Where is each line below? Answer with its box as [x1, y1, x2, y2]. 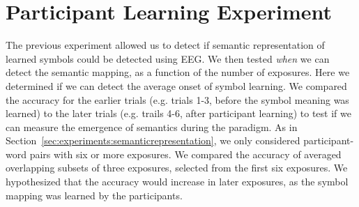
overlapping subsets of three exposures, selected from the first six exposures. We [6, 160, 348, 175]
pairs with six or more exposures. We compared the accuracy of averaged [29, 146, 342, 161]
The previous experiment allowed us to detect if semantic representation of [6, 38, 325, 52]
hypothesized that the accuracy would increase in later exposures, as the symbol [6, 174, 349, 189]
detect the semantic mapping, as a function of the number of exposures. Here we [6, 65, 350, 79]
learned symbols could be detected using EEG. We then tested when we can [6, 51, 330, 66]
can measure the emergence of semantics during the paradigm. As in [6, 119, 298, 134]
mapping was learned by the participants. [6, 187, 183, 202]
